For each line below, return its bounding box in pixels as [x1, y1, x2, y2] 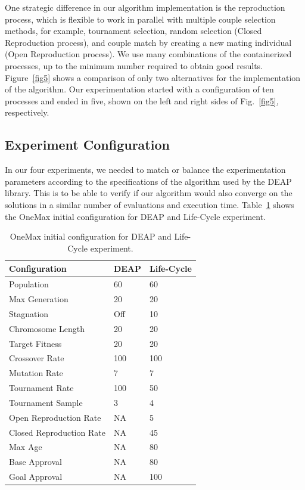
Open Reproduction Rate [9, 411, 101, 423]
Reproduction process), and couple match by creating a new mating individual [5, 36, 292, 48]
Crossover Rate [9, 352, 64, 364]
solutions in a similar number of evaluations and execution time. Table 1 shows [5, 198, 294, 210]
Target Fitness [9, 337, 62, 349]
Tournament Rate [9, 382, 74, 394]
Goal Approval [9, 470, 63, 483]
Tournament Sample [9, 396, 83, 408]
